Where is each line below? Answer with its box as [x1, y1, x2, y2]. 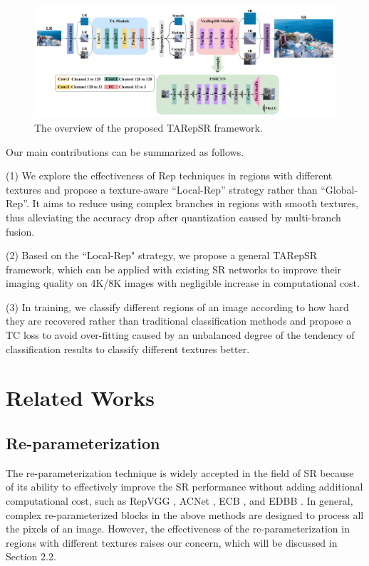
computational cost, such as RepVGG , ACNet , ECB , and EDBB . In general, [6, 493, 353, 508]
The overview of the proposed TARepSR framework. [34, 120, 263, 135]
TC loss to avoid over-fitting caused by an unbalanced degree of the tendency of [6, 327, 355, 342]
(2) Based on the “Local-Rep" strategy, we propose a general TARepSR [6, 248, 318, 263]
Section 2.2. [6, 549, 56, 564]
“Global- [321, 182, 358, 196]
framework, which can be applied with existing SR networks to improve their [6, 261, 342, 276]
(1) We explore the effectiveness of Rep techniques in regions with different [6, 168, 333, 183]
